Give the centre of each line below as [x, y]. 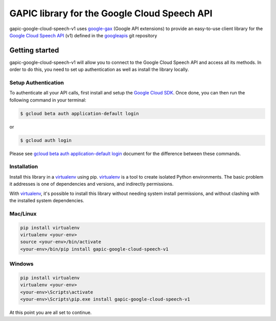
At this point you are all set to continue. [51, 313]
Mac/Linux [23, 213]
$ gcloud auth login [46, 140]
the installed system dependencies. [47, 201]
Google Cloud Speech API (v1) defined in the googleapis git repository [83, 35]
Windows [21, 264]
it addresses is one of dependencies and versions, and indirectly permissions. [91, 184]
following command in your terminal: [48, 100]
